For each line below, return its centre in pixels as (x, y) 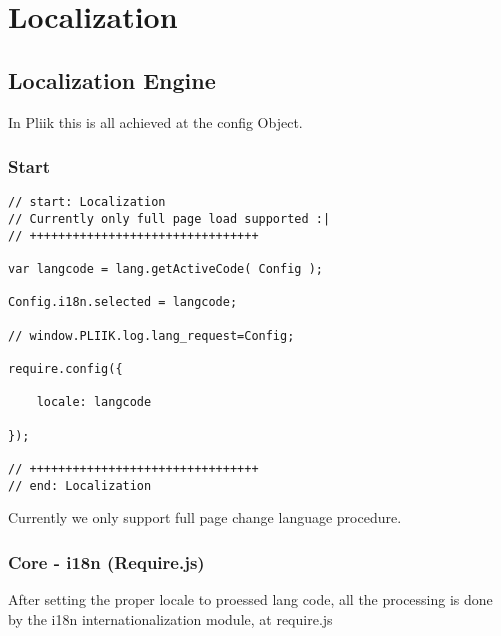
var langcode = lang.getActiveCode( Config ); (165, 269)
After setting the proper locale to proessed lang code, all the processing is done (250, 599)
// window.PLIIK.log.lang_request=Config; (151, 335)
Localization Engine (112, 79)
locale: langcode (94, 402)
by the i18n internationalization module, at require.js (170, 618)
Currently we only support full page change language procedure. (205, 517)
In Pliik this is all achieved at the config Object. (155, 121)
